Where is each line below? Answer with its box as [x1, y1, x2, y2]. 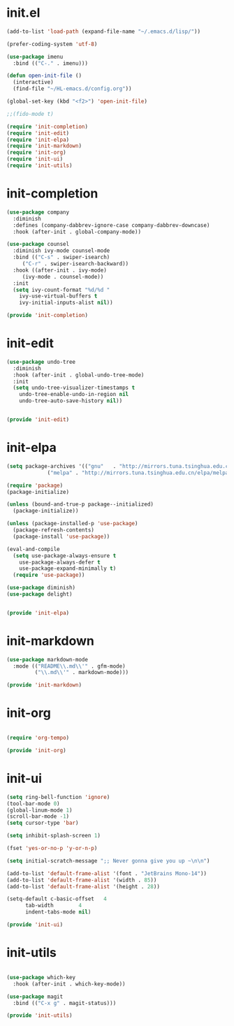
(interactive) [13, 79, 54, 86]
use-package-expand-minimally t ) [19, 565, 117, 572]
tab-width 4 [24, 902, 82, 909]
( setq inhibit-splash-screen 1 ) [6, 833, 101, 840]
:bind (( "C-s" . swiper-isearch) [13, 254, 110, 261]
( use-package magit [6, 993, 64, 1000]
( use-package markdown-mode [6, 656, 89, 663]
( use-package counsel [6, 241, 70, 248]
